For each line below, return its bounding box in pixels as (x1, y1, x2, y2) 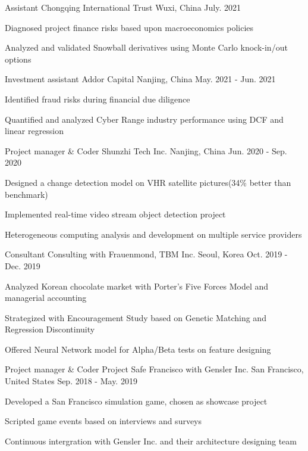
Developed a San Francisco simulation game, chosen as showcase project (5, 394, 268, 407)
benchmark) (5, 188, 48, 200)
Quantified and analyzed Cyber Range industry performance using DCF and (5, 113, 284, 125)
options (5, 52, 32, 65)
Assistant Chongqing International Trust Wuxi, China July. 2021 (5, 1, 241, 13)
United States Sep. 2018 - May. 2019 (5, 375, 137, 387)
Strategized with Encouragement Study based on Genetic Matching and (5, 311, 266, 324)
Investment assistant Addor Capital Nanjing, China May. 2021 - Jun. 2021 (5, 73, 276, 85)
